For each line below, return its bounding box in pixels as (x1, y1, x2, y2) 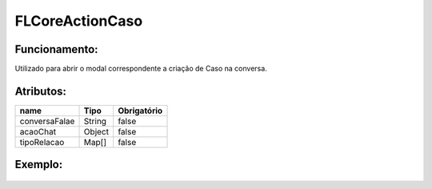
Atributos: (14, 84, 67, 98)
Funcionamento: (14, 42, 99, 56)
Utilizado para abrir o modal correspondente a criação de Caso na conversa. (14, 64, 267, 74)
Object (83, 126, 110, 137)
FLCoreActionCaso (14, 12, 143, 30)
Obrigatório (117, 105, 163, 116)
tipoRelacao (19, 136, 65, 147)
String (83, 115, 107, 127)
